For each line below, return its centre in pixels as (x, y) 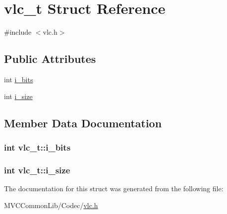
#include (18, 32)
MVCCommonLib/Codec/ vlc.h (51, 205)
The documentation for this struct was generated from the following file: (114, 188)
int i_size (18, 96)
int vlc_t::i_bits (37, 147)
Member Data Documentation (83, 123)
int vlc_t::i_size (37, 170)
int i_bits (19, 79)
